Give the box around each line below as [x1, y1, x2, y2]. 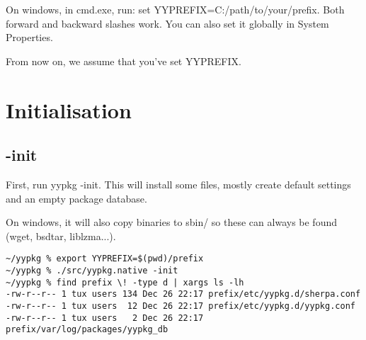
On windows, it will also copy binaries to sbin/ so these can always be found [6, 215, 338, 229]
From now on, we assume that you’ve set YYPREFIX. [6, 53, 241, 68]
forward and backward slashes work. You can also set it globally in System [6, 16, 329, 30]
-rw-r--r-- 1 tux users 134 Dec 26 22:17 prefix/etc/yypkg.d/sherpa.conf [6, 289, 361, 300]
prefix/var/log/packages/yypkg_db [6, 324, 168, 335]
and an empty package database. [6, 191, 147, 205]
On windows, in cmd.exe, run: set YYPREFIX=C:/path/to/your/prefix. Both [6, 2, 345, 16]
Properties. [6, 30, 53, 45]
